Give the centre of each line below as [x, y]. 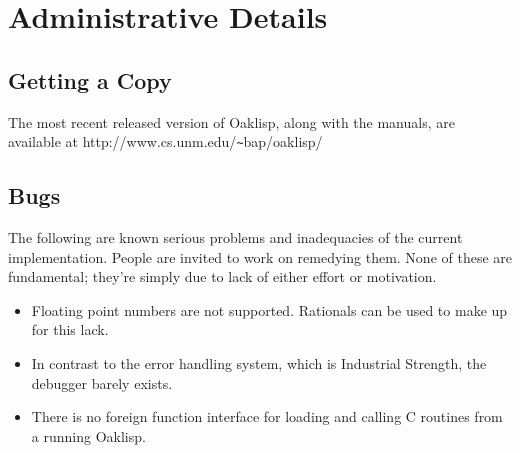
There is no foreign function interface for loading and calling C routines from [267, 416]
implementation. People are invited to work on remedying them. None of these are [260, 256]
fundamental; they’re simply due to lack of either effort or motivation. [222, 276]
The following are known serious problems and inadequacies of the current [235, 237]
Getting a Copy [90, 79]
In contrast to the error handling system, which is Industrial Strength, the [259, 363]
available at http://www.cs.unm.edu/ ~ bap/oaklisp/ [165, 141]
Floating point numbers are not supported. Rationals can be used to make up [269, 309]
